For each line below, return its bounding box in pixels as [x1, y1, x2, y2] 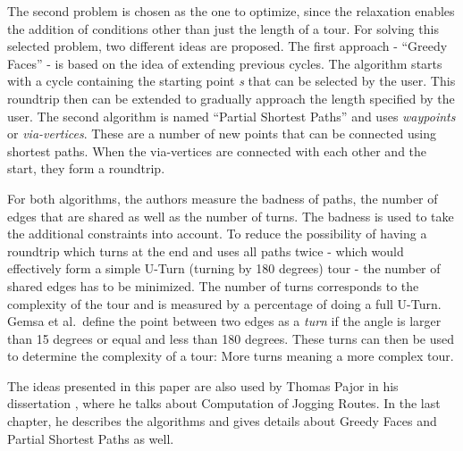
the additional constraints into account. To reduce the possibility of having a [7, 224, 427, 243]
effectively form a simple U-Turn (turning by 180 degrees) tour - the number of [7, 259, 441, 278]
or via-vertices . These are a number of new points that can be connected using [7, 124, 436, 143]
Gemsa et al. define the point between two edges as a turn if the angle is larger [7, 312, 442, 330]
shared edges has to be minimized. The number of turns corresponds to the [7, 276, 419, 295]
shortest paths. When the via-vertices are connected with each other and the [7, 141, 427, 160]
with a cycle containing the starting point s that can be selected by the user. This [7, 71, 456, 90]
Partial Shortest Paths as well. [7, 429, 174, 447]
